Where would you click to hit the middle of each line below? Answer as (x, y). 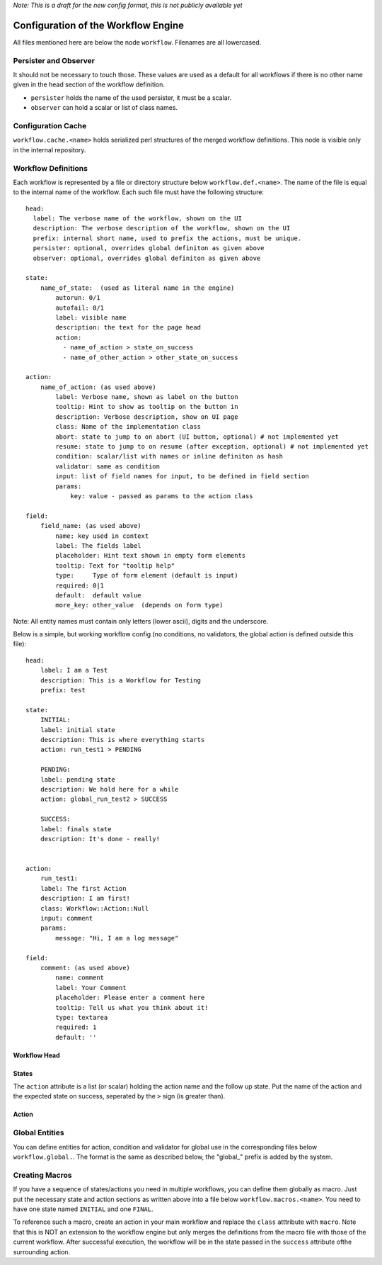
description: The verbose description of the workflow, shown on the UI (162, 228)
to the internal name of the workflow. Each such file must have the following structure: (139, 192)
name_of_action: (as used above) (98, 387)
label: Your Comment (91, 988)
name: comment (80, 978)
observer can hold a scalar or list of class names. (104, 108)
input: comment (66, 918)
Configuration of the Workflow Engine (98, 25)
